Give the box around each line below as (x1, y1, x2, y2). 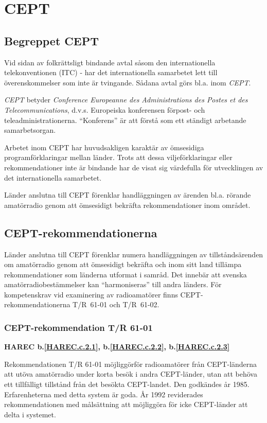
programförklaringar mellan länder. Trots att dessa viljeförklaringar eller (4, 152, 233, 163)
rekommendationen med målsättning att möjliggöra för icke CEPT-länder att (4, 399, 248, 410)
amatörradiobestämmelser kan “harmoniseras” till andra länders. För (4, 279, 222, 290)
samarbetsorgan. (4, 125, 56, 135)
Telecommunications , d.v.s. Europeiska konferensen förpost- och (4, 104, 205, 115)
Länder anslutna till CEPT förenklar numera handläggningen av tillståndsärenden (4, 249, 263, 259)
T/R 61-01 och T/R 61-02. (73, 299, 159, 310)
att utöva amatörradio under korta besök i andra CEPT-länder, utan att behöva (4, 368, 257, 379)
